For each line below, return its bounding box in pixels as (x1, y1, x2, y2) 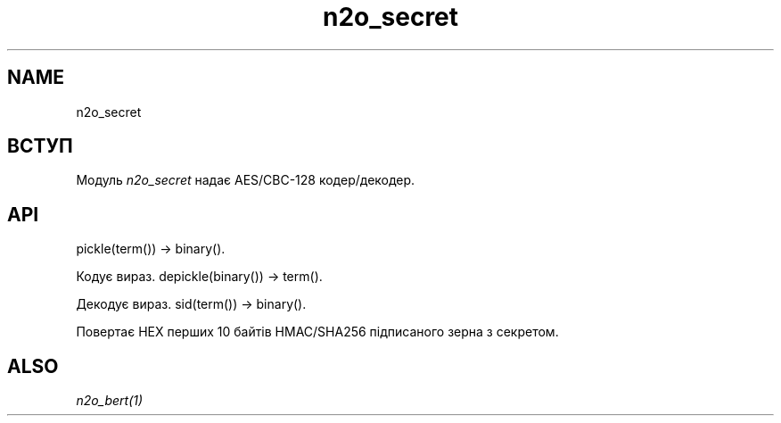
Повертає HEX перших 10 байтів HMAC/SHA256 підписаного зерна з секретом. (76, 324, 559, 340)
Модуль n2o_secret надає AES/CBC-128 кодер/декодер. (76, 172, 415, 188)
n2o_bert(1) (76, 393, 144, 409)
